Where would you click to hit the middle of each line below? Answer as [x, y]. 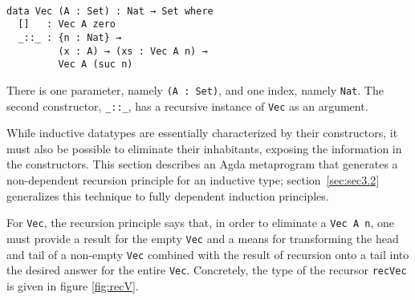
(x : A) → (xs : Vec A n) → [133, 51]
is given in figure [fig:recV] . [73, 285]
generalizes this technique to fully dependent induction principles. [168, 195]
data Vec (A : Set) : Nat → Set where [110, 11]
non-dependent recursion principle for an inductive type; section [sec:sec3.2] [193, 180]
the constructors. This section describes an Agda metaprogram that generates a [202, 164]
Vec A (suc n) [96, 65]
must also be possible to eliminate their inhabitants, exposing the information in [204, 148]
